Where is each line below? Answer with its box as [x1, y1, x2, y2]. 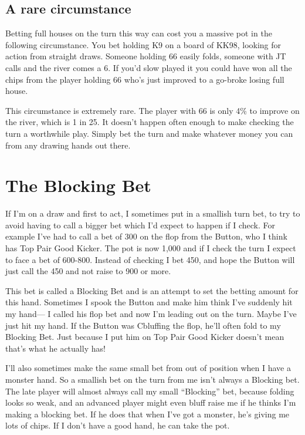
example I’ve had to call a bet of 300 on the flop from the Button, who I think [5, 230, 287, 242]
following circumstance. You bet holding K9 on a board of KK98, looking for [5, 38, 282, 50]
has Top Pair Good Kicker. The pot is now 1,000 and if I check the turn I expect [5, 242, 296, 254]
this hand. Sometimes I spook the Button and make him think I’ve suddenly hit [5, 296, 293, 308]
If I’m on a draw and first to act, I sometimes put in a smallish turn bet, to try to [5, 207, 300, 220]
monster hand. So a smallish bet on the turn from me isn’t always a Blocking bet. [5, 373, 300, 385]
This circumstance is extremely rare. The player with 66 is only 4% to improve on [5, 104, 300, 116]
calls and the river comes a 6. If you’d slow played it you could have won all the [5, 61, 292, 73]
